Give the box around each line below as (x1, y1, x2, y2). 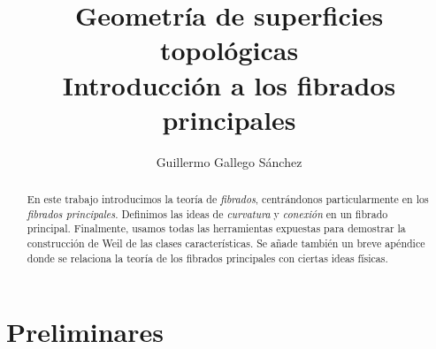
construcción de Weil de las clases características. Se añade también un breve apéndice (27, 236, 425, 251)
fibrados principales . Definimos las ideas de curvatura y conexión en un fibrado (27, 206, 388, 221)
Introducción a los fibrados (62, 66, 396, 102)
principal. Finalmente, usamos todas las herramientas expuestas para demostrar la (27, 221, 406, 236)
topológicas (159, 32, 299, 68)
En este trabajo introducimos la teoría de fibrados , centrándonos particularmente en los (27, 192, 429, 207)
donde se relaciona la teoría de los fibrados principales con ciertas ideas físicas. (27, 250, 388, 265)
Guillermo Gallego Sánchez (156, 152, 302, 171)
